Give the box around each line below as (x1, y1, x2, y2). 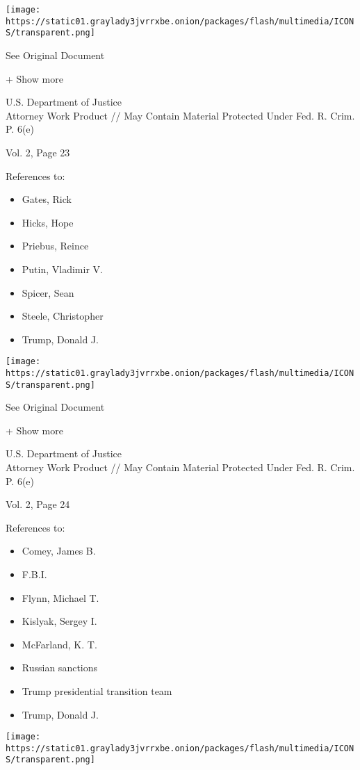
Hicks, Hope (22, 215, 74, 229)
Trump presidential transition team (22, 683, 172, 698)
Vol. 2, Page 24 (6, 497, 70, 511)
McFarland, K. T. (22, 637, 97, 651)
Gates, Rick (22, 192, 72, 206)
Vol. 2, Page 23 (6, 145, 70, 159)
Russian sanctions (22, 660, 98, 675)
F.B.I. (22, 567, 47, 581)
